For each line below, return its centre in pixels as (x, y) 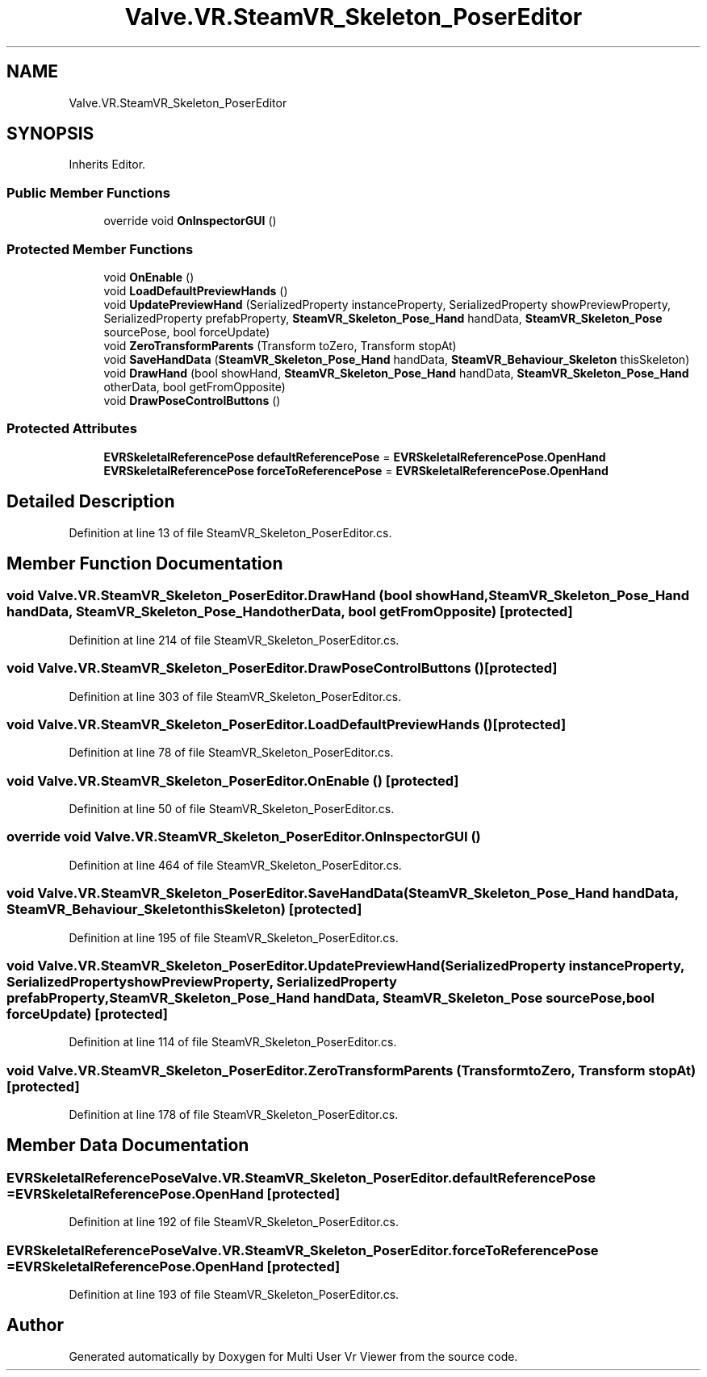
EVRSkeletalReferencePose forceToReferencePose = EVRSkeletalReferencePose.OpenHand (356, 470)
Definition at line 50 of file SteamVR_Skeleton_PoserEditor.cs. (232, 809)
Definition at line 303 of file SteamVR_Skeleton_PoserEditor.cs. (235, 696)
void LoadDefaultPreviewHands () (196, 290)
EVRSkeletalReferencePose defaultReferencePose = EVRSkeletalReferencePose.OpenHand (355, 457)
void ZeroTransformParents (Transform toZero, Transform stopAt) (280, 345)
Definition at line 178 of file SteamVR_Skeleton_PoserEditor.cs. (234, 1114)
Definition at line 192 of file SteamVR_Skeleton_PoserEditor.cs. (234, 1222)
